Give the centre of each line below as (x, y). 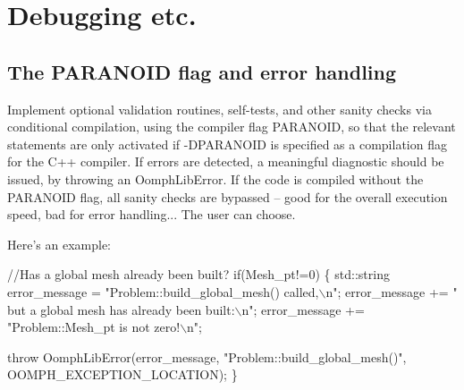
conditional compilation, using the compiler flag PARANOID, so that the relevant (232, 127)
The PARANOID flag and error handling (202, 71)
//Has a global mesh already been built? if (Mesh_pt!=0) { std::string (198, 274)
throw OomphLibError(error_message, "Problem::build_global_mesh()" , (207, 356)
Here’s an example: (59, 244)
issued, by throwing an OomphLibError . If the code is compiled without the (215, 178)
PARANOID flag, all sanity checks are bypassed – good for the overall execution (228, 196)
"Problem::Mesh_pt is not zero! (94, 327)
